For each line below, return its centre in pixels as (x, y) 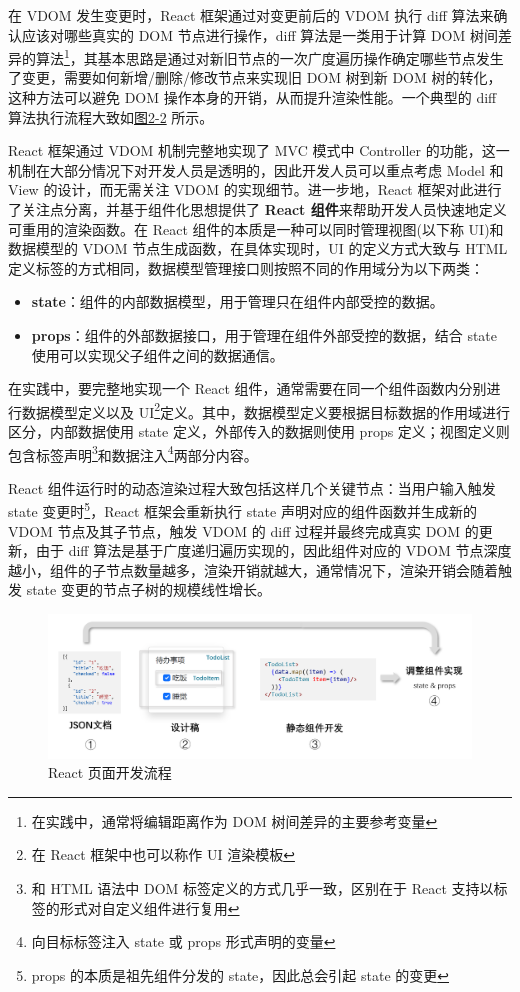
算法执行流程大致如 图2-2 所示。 (111, 116)
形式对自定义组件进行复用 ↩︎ (149, 907)
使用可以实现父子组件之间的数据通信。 (157, 354)
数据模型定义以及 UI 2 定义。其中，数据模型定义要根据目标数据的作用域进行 (266, 410)
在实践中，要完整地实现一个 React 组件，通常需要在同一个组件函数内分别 (247, 388)
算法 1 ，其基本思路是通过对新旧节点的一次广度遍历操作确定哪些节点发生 (269, 56)
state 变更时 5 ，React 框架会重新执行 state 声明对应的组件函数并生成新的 (242, 510)
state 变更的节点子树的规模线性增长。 (148, 589)
